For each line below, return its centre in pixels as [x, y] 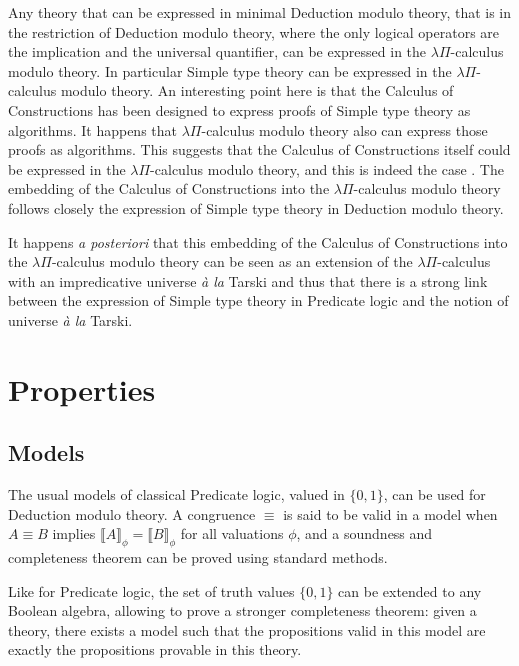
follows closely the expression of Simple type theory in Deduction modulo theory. [256, 207]
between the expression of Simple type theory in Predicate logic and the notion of [258, 300]
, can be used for [434, 494]
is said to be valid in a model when [390, 513]
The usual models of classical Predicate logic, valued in [176, 494]
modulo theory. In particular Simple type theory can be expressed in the [230, 70]
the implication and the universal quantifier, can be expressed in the [217, 51]
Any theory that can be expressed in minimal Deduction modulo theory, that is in [260, 12]
